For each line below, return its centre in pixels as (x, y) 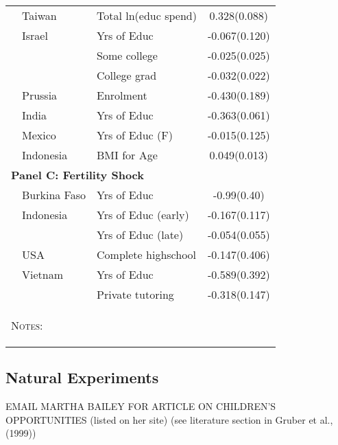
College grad (127, 75)
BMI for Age (127, 155)
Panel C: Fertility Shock (77, 175)
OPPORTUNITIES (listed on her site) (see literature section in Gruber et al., (169, 419)
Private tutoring (135, 294)
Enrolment (122, 95)
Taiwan (39, 15)
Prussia (40, 95)
